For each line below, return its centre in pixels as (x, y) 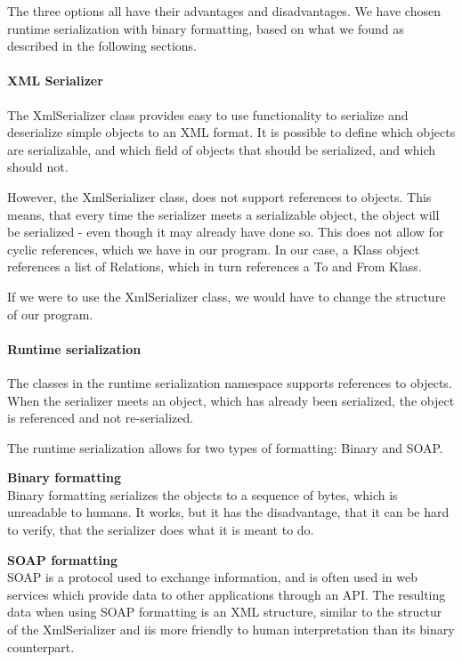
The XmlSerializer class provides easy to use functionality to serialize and (208, 114)
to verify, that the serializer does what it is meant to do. (161, 530)
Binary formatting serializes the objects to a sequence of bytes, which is (203, 494)
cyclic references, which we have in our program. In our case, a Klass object (214, 249)
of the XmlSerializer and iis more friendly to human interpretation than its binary (231, 630)
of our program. (50, 314)
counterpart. (41, 646)
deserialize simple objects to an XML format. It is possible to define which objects (231, 132)
